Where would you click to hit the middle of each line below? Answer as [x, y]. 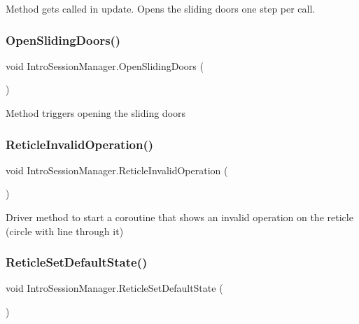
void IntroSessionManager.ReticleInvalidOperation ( [117, 170]
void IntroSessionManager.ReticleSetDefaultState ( [114, 288]
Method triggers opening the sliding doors [96, 113]
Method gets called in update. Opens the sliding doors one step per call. [161, 8]
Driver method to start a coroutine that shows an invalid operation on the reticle [179, 217]
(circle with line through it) [65, 231]
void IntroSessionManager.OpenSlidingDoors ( [105, 65]
